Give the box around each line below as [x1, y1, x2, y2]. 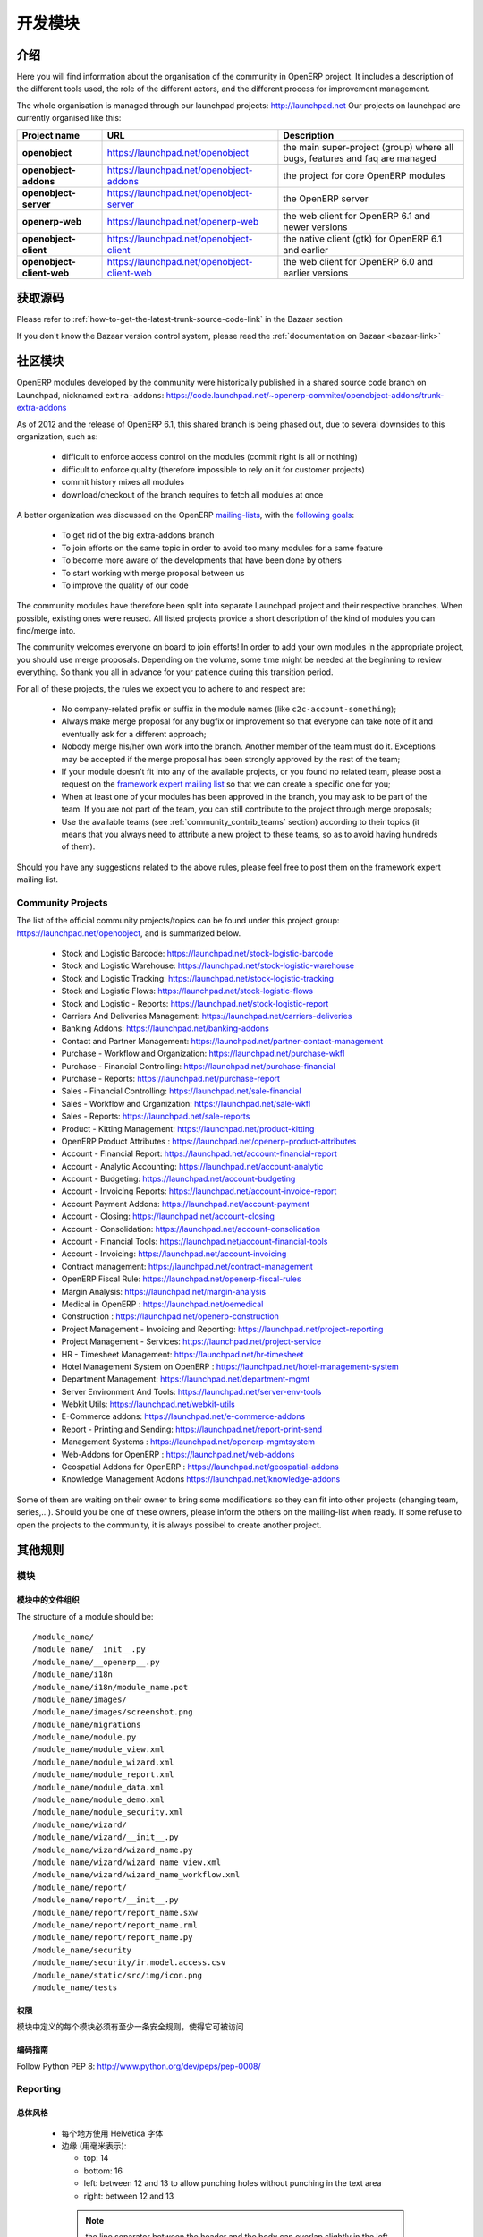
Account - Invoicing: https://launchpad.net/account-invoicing [61, 1248, 287, 1259]
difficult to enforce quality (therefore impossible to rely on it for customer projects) [61, 464, 366, 474]
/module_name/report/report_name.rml [32, 1919, 199, 1930]
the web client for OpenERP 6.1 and [283, 209, 431, 222]
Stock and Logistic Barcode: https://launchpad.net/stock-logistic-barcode [61, 948, 334, 959]
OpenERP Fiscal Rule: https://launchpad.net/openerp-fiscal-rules [61, 1273, 301, 1284]
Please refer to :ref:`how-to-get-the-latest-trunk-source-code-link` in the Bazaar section [16, 314, 343, 325]
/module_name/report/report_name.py [32, 1933, 193, 1943]
